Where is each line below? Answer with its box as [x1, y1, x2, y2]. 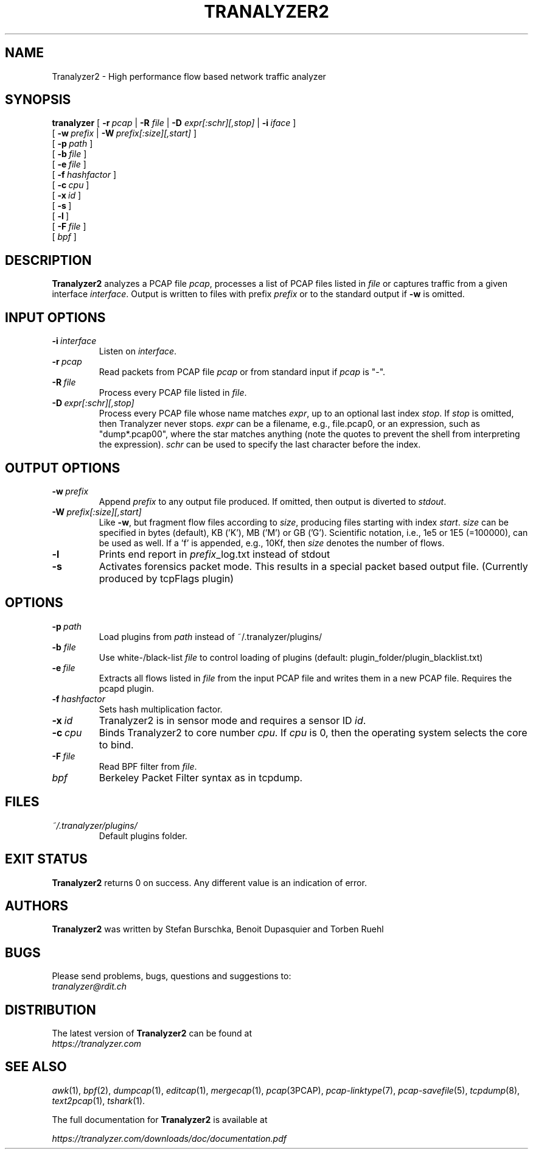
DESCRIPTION [5, 252, 92, 268]
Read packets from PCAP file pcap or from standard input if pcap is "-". [99, 367, 386, 378]
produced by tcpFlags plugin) [99, 572, 234, 585]
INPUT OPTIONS [5, 309, 106, 325]
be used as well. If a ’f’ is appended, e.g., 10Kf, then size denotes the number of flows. [99, 537, 445, 548]
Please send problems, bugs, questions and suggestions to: [52, 971, 291, 982]
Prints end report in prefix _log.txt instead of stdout [99, 547, 330, 560]
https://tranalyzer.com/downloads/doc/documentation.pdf [52, 1133, 287, 1144]
